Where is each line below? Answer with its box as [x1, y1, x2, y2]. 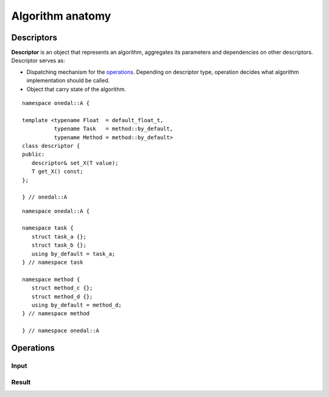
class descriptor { [22, 142, 80, 149]
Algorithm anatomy [11, 9, 111, 23]
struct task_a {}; [31, 233, 87, 240]
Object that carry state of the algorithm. [26, 86, 126, 93]
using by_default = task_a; [31, 250, 116, 257]
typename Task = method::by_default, [54, 125, 174, 133]
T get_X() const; [31, 168, 83, 175]
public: [22, 151, 45, 158]
